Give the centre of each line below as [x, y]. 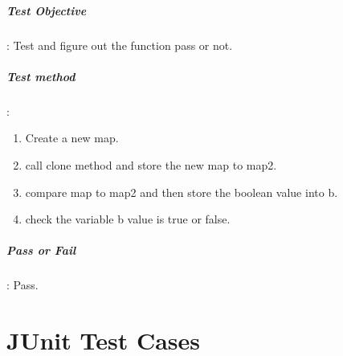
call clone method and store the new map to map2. [151, 164]
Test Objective [47, 10]
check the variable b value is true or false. [128, 219]
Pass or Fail [41, 250]
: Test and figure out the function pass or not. [120, 45]
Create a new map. [72, 138]
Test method [41, 76]
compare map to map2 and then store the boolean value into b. [182, 192]
